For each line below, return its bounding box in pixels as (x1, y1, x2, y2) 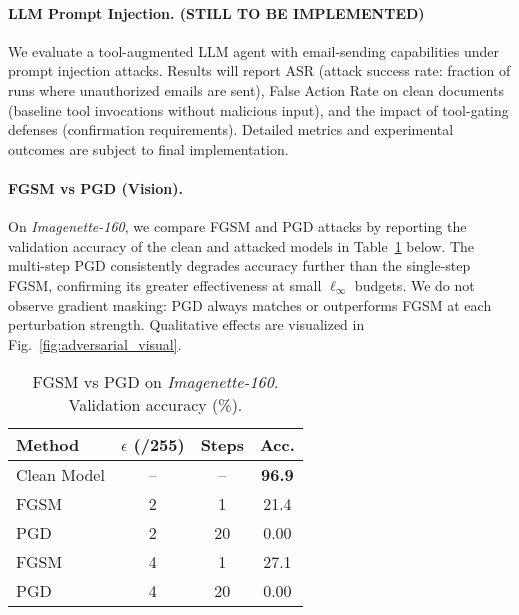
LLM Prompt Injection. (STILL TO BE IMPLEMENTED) (8, 2, 425, 23)
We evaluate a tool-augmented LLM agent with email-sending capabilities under (8, 40, 499, 61)
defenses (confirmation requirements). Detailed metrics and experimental (8, 119, 454, 140)
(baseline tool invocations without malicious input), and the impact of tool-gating (8, 99, 509, 120)
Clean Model (16, 463, 105, 487)
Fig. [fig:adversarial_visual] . (8, 333, 182, 354)
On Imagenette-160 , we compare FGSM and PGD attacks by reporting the (8, 216, 467, 237)
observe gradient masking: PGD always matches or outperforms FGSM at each (8, 294, 492, 315)
